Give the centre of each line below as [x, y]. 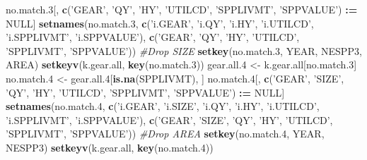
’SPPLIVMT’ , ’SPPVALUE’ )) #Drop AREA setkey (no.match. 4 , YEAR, [165, 134]
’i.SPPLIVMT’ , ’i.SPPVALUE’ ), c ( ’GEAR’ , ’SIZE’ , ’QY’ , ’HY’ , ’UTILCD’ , [169, 119]
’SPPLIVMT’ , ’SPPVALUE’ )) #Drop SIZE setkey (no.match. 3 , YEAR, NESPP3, [184, 50]
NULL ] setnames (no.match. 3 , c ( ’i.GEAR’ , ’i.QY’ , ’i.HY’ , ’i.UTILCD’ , [160, 23]
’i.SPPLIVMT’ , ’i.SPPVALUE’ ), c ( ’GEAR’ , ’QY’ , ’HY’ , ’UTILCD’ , [153, 37]
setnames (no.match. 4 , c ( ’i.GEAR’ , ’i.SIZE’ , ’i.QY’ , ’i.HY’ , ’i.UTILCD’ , [163, 106]
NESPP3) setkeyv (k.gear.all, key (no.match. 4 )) [110, 147]
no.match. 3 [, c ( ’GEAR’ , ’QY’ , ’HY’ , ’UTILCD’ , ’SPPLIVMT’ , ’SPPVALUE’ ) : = [182, 9]
